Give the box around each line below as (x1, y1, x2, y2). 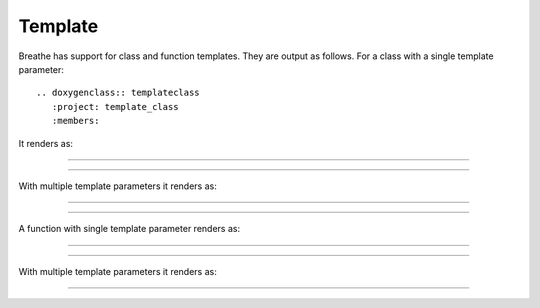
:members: (51, 115, 100, 127)
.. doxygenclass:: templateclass (36, 87, 200, 99)
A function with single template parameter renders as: (18, 223, 240, 235)
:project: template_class (51, 101, 179, 112)
